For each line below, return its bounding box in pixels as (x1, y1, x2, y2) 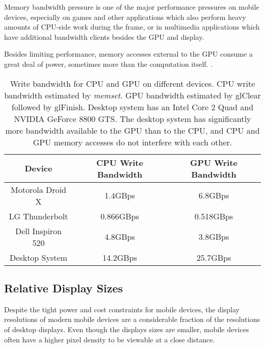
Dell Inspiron (15, 225, 62, 237)
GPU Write (190, 156, 238, 168)
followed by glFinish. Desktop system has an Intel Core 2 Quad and (11, 101, 254, 113)
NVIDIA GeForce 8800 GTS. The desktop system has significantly (14, 112, 251, 125)
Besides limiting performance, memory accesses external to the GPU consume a (4, 48, 253, 59)
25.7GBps (196, 251, 231, 263)
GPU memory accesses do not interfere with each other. (33, 136, 232, 148)
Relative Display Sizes (4, 280, 123, 295)
